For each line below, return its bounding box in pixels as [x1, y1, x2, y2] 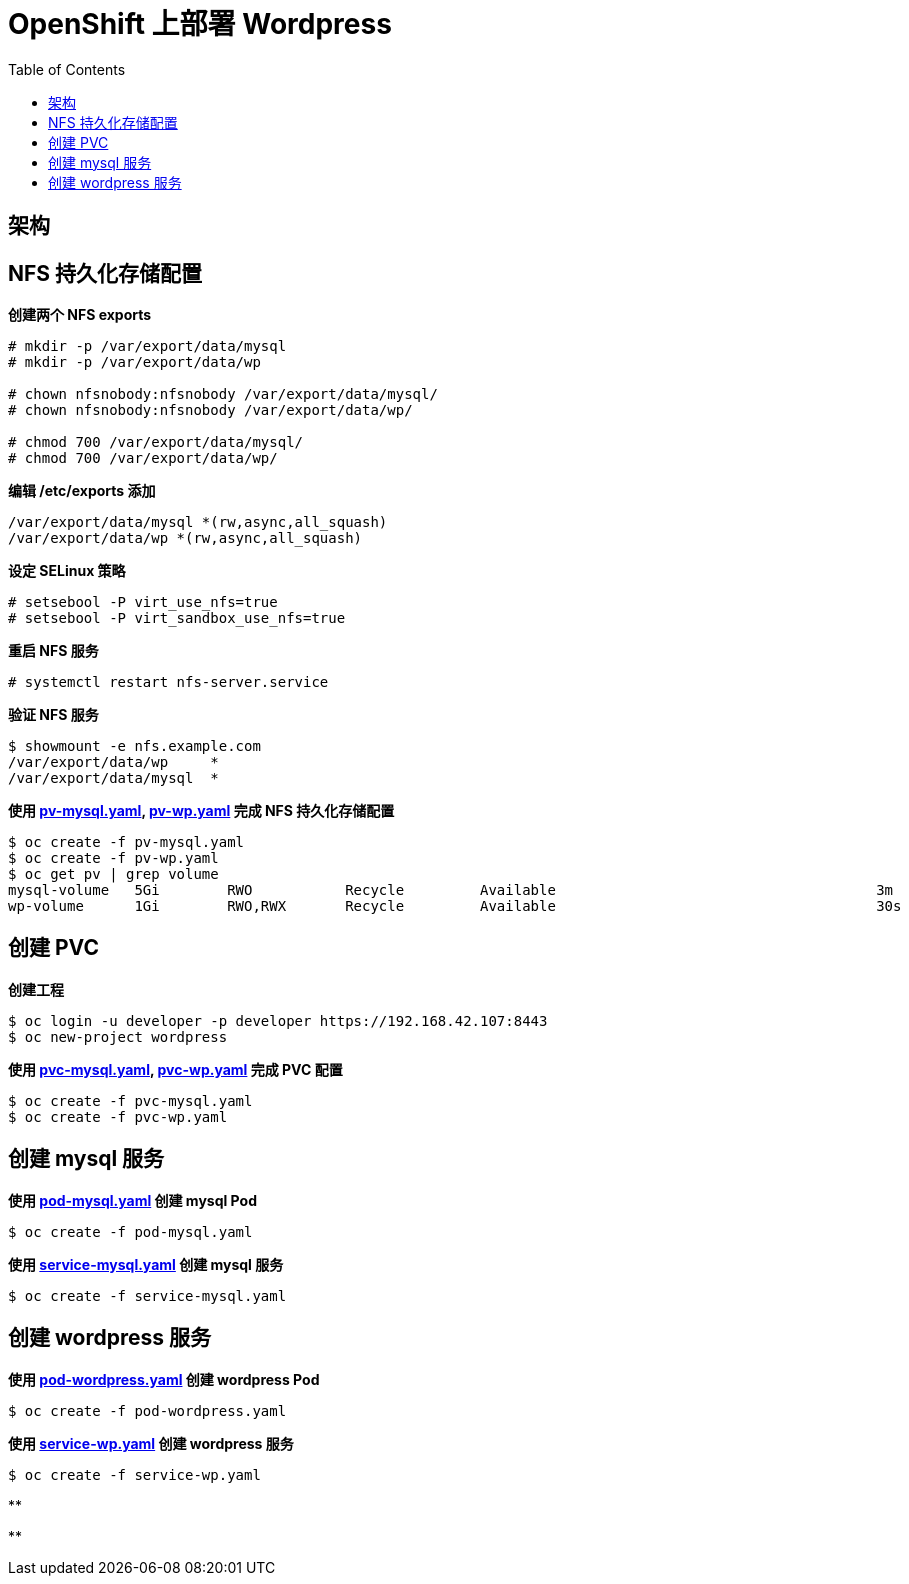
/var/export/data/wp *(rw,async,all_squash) [8, 530, 363, 547]
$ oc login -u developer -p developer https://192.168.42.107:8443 [8, 1012, 548, 1029]
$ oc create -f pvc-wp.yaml [8, 1108, 228, 1125]
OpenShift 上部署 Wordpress [8, 7, 392, 41]
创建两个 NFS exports [8, 306, 152, 324]
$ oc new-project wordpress [8, 1028, 228, 1045]
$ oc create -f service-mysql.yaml [8, 1287, 287, 1304]
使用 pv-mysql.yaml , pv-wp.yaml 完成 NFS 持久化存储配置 [8, 802, 395, 820]
